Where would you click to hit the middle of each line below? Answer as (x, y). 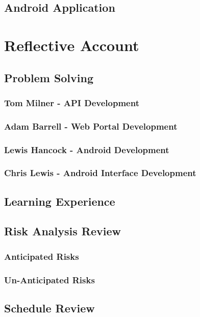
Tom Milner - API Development (72, 102)
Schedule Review (49, 308)
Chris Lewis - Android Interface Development (100, 173)
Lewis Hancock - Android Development (87, 149)
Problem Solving (49, 77)
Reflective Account (72, 45)
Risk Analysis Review (62, 231)
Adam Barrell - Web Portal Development (91, 126)
